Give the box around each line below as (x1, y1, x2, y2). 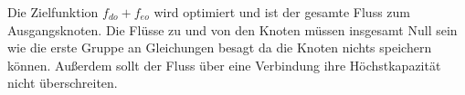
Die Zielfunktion (7, 3, 99, 21)
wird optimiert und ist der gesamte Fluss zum (153, 3, 410, 21)
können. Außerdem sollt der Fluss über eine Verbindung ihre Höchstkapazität (7, 55, 441, 74)
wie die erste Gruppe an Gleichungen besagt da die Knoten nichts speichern (7, 38, 432, 57)
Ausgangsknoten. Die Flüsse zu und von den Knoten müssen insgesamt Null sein (7, 20, 458, 39)
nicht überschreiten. (7, 73, 118, 92)
